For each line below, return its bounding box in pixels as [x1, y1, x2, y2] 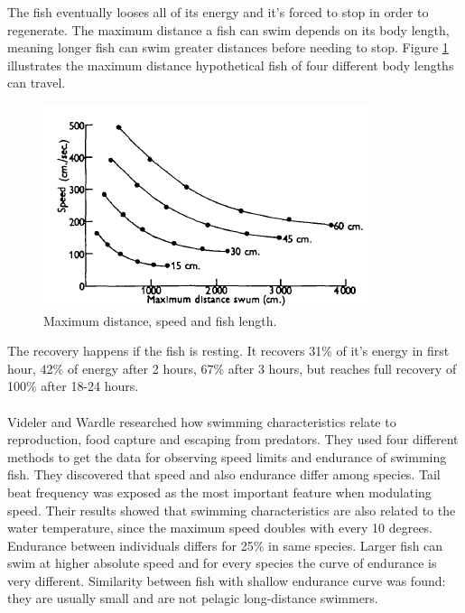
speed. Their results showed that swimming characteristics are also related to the [7, 500, 456, 519]
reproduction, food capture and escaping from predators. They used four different [7, 430, 459, 449]
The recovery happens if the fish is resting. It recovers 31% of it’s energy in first [7, 341, 450, 360]
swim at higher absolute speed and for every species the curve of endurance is [7, 553, 437, 572]
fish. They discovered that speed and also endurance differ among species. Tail [7, 465, 441, 484]
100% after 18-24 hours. [7, 376, 139, 395]
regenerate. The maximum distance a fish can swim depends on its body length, [7, 20, 450, 39]
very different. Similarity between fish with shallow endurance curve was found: [7, 571, 446, 590]
